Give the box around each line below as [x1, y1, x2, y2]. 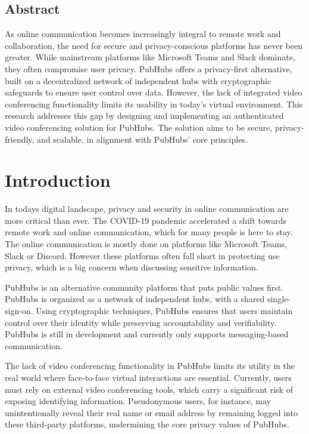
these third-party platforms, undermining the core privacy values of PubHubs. [5, 418, 289, 430]
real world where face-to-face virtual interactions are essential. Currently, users [5, 371, 292, 383]
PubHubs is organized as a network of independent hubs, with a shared [5, 293, 265, 305]
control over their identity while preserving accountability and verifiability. [5, 316, 277, 328]
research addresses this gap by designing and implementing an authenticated [5, 109, 284, 122]
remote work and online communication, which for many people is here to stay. [5, 226, 293, 238]
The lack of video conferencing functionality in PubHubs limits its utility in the [5, 359, 295, 372]
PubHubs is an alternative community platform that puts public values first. [5, 281, 284, 293]
